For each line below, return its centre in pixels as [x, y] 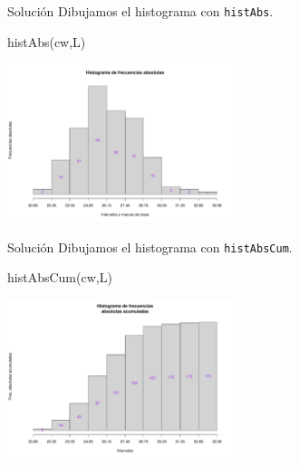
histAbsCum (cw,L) [60, 277]
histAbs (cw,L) [47, 41]
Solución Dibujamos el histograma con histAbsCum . [150, 247]
